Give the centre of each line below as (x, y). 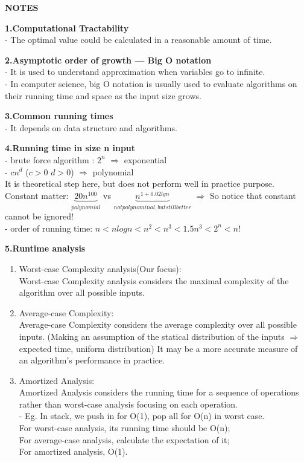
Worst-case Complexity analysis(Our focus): (100, 268)
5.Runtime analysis (45, 248)
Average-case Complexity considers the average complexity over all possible (158, 324)
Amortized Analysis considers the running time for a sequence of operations (159, 392)
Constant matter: (37, 195)
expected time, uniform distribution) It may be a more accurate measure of (158, 348)
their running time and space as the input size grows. (103, 95)
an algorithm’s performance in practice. (92, 360)
